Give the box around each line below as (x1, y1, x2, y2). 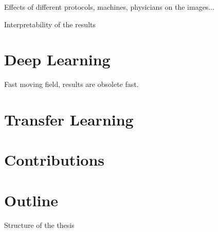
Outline (4, 189, 59, 210)
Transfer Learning (4, 109, 134, 130)
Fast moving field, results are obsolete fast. (4, 79, 139, 90)
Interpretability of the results (4, 19, 96, 29)
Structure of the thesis (4, 219, 75, 230)
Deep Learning (4, 49, 111, 70)
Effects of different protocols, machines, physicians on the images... (4, 2, 215, 12)
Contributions (4, 149, 105, 170)
